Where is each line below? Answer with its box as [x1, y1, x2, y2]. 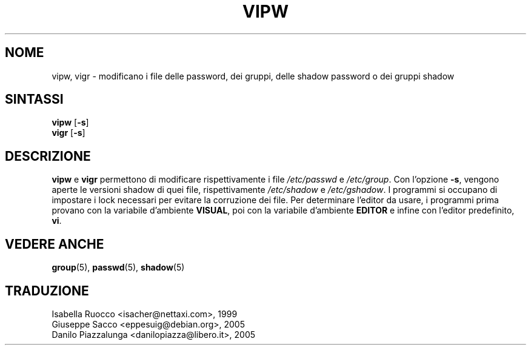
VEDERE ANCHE [5, 236, 104, 252]
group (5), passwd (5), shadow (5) [52, 262, 185, 273]
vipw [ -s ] [52, 117, 89, 128]
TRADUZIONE [5, 283, 89, 298]
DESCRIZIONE [5, 148, 91, 164]
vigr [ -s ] [52, 127, 85, 138]
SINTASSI [5, 92, 64, 107]
